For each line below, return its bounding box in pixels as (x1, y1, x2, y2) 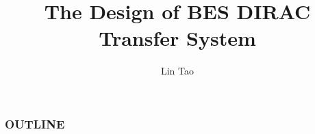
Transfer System (99, 24, 256, 52)
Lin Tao (160, 64, 194, 78)
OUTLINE (5, 115, 65, 132)
